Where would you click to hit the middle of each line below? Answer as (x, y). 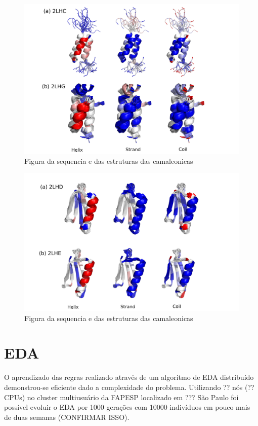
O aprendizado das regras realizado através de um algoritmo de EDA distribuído (129, 377)
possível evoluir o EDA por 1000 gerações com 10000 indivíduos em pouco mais (127, 407)
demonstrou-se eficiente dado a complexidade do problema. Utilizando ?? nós (123, 387)
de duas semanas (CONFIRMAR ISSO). (67, 417)
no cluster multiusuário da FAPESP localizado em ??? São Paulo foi (133, 397)
